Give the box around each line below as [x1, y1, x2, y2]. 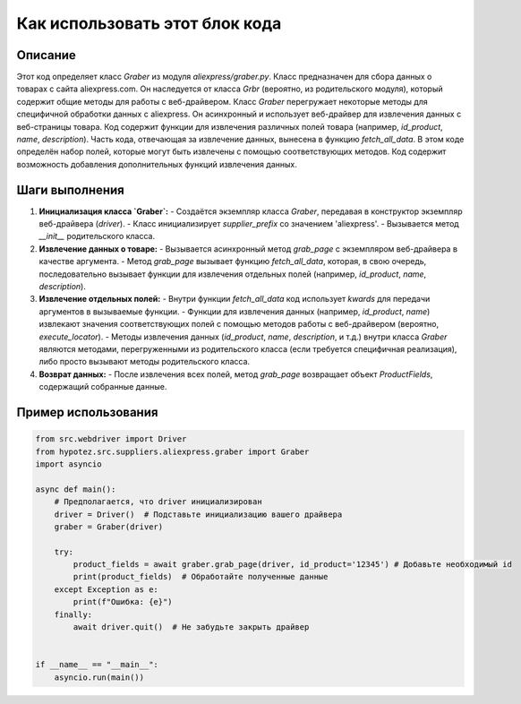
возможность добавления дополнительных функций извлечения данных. [16, 159, 297, 169]
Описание [16, 47, 76, 63]
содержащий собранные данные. [38, 382, 167, 392]
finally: [54, 609, 93, 620]
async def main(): [35, 484, 116, 494]
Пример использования [16, 404, 158, 420]
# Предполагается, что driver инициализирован [54, 497, 263, 507]
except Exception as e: [54, 584, 158, 595]
